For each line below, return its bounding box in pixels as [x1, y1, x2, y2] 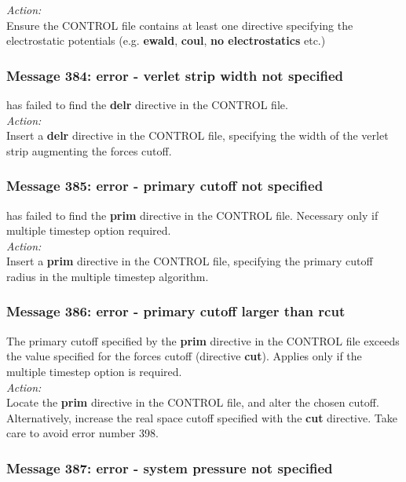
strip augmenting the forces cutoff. [6, 142, 172, 159]
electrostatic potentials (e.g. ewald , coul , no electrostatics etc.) [6, 32, 326, 49]
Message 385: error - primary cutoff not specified [6, 176, 324, 195]
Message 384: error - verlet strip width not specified [6, 65, 344, 85]
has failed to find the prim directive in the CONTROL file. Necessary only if [6, 206, 379, 223]
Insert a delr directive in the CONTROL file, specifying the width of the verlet [6, 127, 389, 144]
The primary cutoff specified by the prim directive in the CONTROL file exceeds [6, 332, 400, 349]
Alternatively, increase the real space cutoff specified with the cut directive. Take [6, 409, 397, 425]
